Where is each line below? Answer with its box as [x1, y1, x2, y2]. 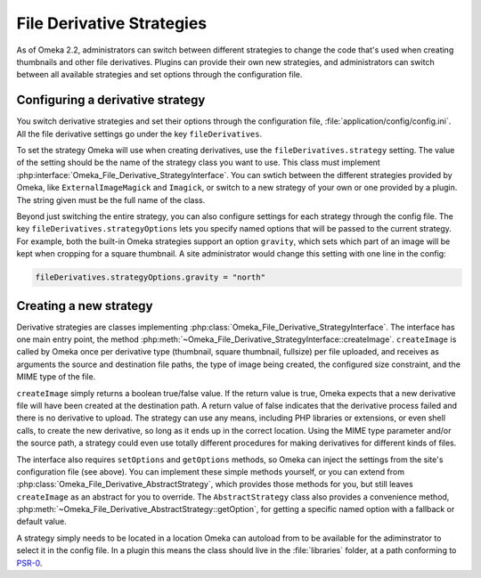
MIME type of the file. [16, 371, 96, 382]
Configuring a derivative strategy [16, 93, 206, 108]
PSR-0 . [16, 558, 43, 568]
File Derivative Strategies [16, 13, 208, 33]
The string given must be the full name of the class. [16, 194, 206, 205]
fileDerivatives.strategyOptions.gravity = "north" [35, 273, 266, 282]
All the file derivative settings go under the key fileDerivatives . [16, 128, 263, 139]
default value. [16, 517, 67, 527]
